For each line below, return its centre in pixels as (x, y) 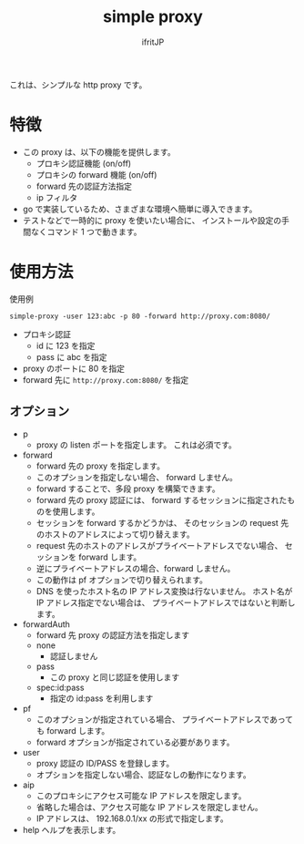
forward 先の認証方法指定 (84, 186)
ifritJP (153, 42)
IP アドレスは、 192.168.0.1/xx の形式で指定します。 (132, 818)
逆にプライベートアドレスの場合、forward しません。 (136, 568)
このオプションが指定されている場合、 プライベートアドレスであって (165, 719)
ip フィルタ (57, 197)
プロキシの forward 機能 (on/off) (96, 174)
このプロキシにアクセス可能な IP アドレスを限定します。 (142, 796)
